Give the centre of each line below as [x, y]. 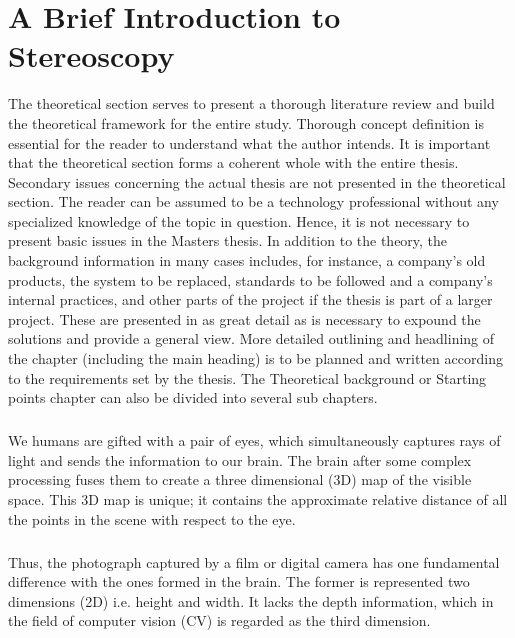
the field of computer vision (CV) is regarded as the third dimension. [219, 620]
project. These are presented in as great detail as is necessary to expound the [244, 318]
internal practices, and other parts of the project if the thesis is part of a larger [250, 299]
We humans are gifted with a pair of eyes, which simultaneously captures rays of [254, 440]
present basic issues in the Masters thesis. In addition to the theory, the [228, 240]
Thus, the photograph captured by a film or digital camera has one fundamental [254, 561]
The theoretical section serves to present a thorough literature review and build [251, 103]
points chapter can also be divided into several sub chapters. [193, 397]
